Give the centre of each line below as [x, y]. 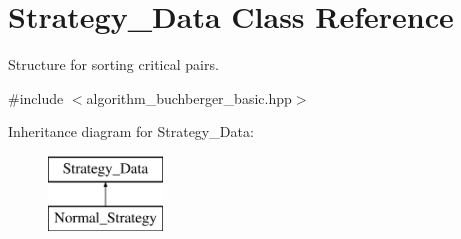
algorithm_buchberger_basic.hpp [189, 97]
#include [36, 97]
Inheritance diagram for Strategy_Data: [131, 131]
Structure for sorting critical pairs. [113, 64]
